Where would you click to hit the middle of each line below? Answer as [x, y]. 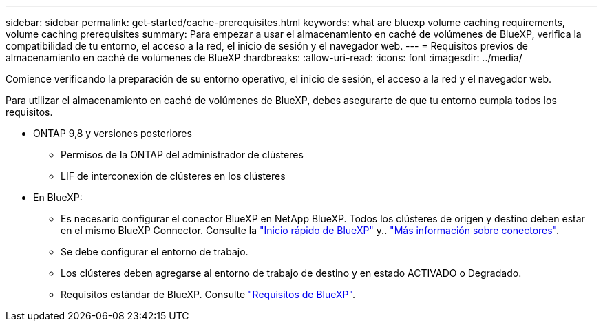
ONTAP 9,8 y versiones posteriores [113, 133]
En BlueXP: [58, 197]
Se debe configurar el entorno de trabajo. [155, 252]
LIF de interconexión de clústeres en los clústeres [173, 176]
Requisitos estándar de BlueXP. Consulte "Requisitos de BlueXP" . [208, 294]
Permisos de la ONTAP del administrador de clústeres [182, 155]
